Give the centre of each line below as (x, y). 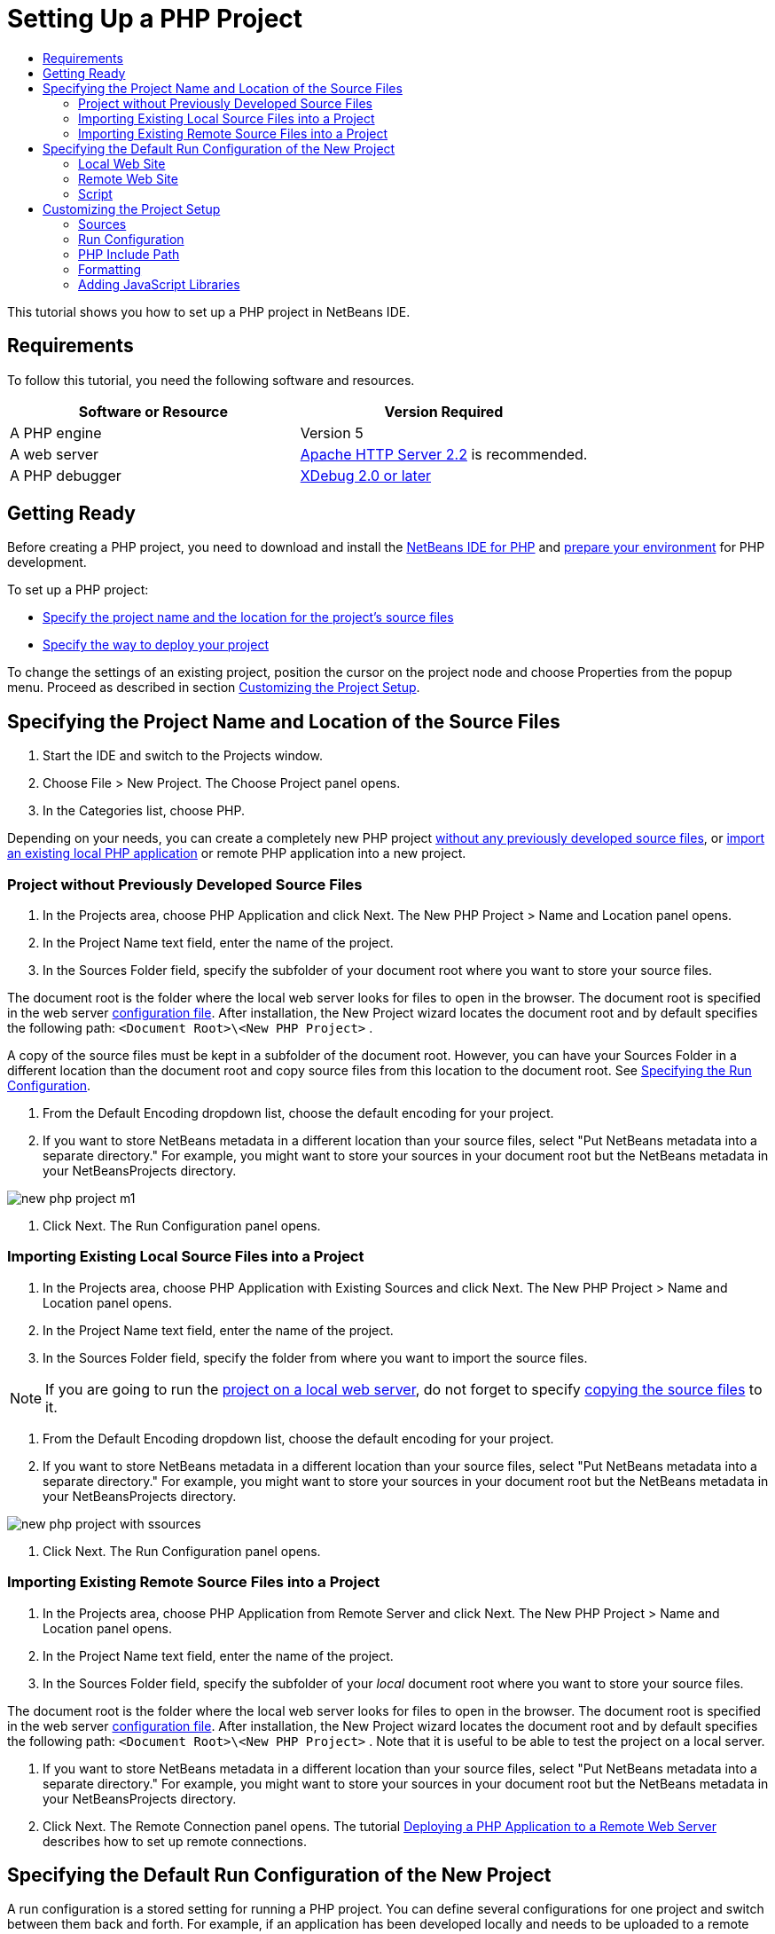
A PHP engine (56, 432)
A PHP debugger (66, 475)
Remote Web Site (128, 178)
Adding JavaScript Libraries (159, 284)
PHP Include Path (129, 254)
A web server (55, 454)
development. (47, 562)
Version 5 (332, 432)
